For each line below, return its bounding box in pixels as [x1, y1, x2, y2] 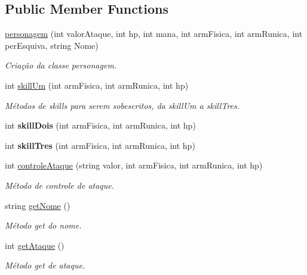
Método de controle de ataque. [5, 179, 115, 191]
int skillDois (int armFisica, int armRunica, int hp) [5, 119, 196, 132]
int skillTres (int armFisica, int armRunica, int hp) [5, 139, 195, 151]
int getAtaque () [5, 239, 65, 251]
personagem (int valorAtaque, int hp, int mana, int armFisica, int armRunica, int [5, 27, 303, 40]
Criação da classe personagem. [5, 59, 117, 71]
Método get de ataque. [5, 259, 85, 271]
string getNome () [5, 199, 70, 211]
